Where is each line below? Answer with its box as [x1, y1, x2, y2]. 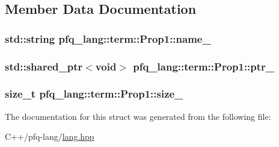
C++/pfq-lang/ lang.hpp [5, 130, 94, 143]
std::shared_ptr [5, 58, 83, 73]
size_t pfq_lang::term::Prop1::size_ [5, 86, 183, 101]
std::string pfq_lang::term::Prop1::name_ [5, 31, 211, 46]
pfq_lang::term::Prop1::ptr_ [133, 58, 275, 73]
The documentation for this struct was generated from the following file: [5, 110, 271, 122]
